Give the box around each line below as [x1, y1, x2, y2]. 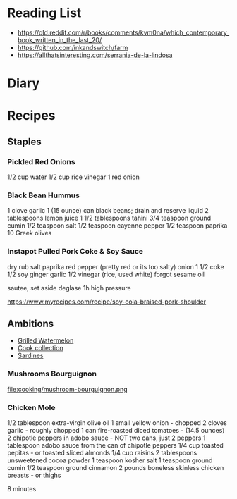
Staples [7, 135, 42, 147]
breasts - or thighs [7, 471, 61, 479]
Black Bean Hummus [7, 190, 80, 200]
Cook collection [17, 344, 63, 352]
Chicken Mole [7, 402, 56, 412]
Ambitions [7, 317, 54, 329]
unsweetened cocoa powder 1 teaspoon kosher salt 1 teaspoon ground [7, 456, 213, 464]
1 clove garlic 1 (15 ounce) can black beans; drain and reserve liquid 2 [7, 207, 209, 215]
